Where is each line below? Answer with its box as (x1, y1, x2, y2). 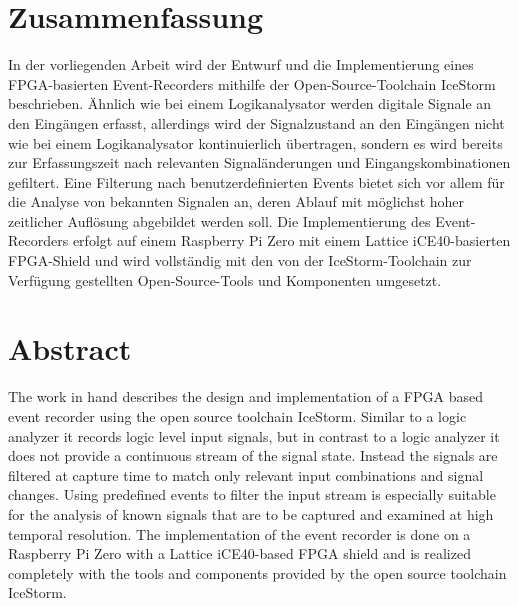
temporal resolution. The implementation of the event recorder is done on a (8, 523, 471, 544)
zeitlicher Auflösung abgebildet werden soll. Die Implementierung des (8, 210, 431, 231)
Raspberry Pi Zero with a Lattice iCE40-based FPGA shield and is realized (8, 543, 471, 564)
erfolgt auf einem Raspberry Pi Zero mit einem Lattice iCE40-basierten (72, 230, 511, 251)
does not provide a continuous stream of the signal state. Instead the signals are (8, 445, 498, 466)
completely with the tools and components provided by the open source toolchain (8, 562, 507, 583)
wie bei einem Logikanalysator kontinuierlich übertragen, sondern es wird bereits (8, 132, 503, 153)
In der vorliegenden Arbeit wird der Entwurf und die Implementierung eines (8, 54, 474, 75)
